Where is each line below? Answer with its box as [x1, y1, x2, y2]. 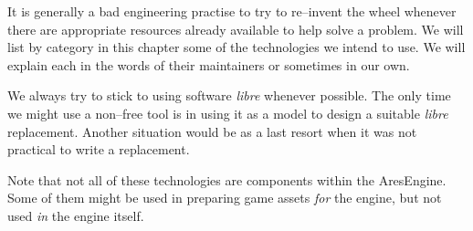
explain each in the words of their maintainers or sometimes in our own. [7, 55, 410, 74]
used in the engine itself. [7, 205, 144, 225]
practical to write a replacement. [7, 140, 190, 159]
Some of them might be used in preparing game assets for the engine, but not [7, 188, 442, 207]
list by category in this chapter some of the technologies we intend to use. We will [7, 37, 466, 57]
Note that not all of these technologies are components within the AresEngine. [7, 170, 447, 189]
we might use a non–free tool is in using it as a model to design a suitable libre [7, 103, 448, 122]
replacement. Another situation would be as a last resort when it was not [7, 121, 417, 141]
